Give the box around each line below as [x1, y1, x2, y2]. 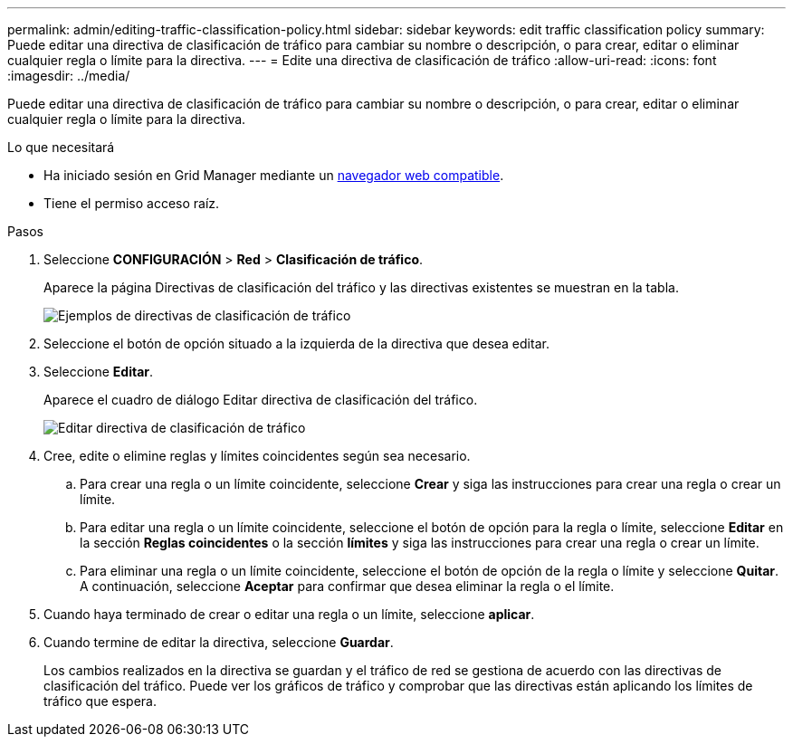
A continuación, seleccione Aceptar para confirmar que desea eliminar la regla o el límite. [80, 578, 615, 594]
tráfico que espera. [43, 693, 158, 709]
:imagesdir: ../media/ [7, 68, 130, 83]
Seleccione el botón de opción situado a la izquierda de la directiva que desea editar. [43, 336, 549, 351]
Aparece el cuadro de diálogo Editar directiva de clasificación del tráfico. [43, 392, 478, 407]
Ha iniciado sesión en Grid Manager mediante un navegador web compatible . [43, 167, 504, 183]
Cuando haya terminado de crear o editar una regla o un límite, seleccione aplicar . [43, 606, 535, 622]
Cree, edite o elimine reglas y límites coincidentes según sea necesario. [43, 448, 471, 463]
